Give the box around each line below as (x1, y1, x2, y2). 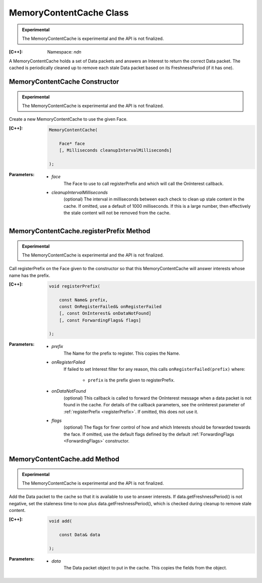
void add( (49, 518, 72, 524)
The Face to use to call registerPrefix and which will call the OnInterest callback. (64, 181, 224, 186)
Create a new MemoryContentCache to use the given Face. (9, 116, 128, 122)
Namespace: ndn (47, 49, 82, 55)
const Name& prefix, (59, 297, 108, 303)
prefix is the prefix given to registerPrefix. (88, 377, 175, 383)
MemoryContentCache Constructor (9, 77, 119, 86)
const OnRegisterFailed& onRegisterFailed (59, 304, 162, 309)
